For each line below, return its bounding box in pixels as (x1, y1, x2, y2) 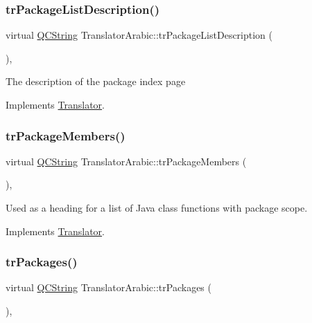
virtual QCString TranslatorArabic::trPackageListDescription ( (6, 28, 273, 42)
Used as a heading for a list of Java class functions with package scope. (6, 201, 308, 214)
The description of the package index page (6, 74, 186, 89)
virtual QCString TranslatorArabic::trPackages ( (6, 280, 211, 295)
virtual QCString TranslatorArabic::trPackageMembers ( (6, 154, 247, 168)
